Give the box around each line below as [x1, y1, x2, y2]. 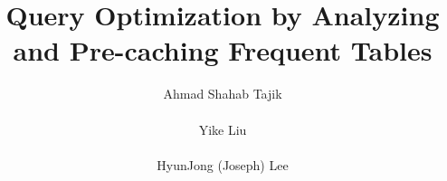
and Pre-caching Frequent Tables [13, 32, 433, 69]
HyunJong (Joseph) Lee [157, 155, 289, 174]
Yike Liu [198, 119, 247, 138]
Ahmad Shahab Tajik [163, 84, 282, 103]
